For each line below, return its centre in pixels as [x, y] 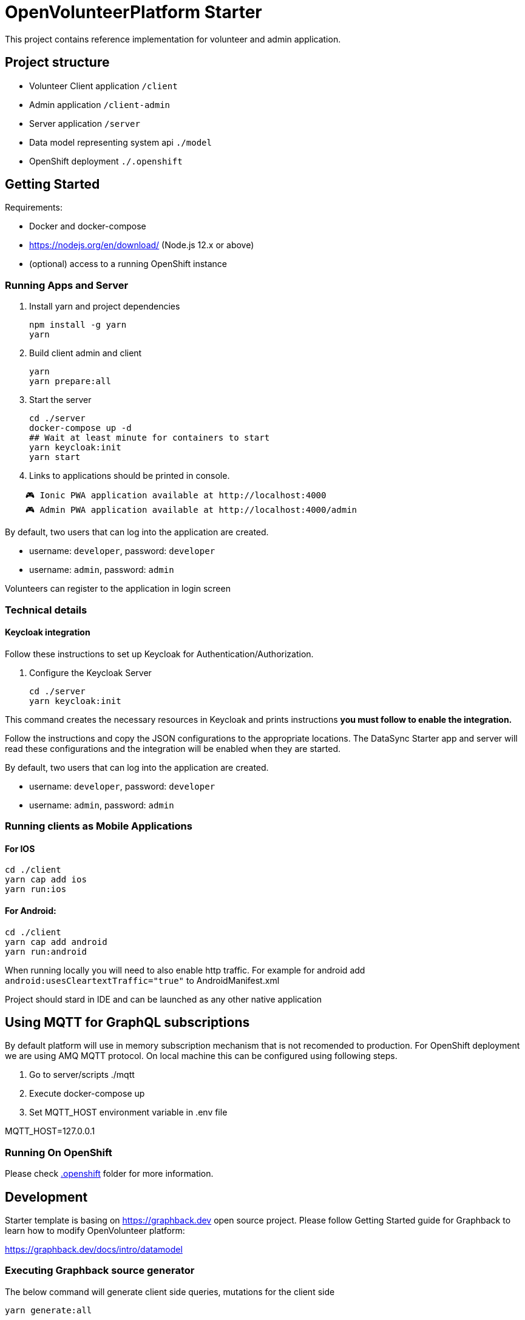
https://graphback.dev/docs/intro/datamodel [94, 1250]
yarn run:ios [36, 889]
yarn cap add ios [46, 880]
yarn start [55, 457]
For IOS [20, 848]
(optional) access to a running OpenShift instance [128, 264]
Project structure [57, 63]
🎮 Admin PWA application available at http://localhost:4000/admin [191, 510]
